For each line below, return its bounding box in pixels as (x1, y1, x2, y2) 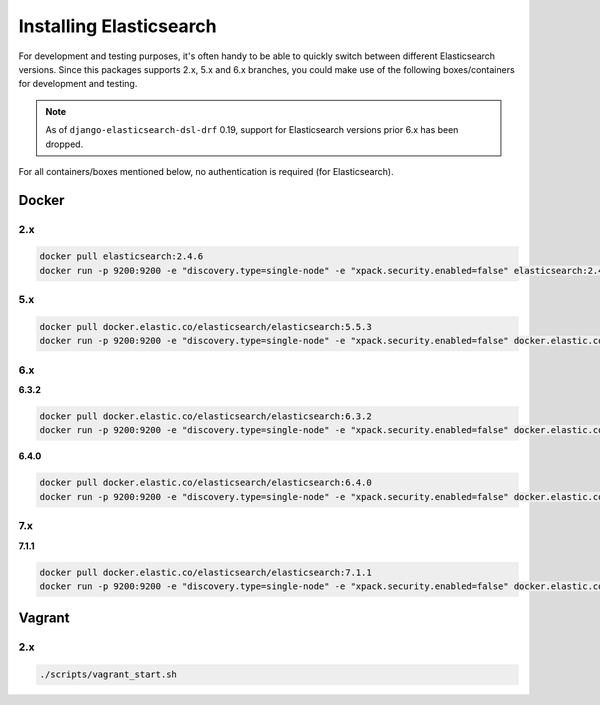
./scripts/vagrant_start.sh (39, 669, 177, 680)
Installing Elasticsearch (18, 15, 217, 37)
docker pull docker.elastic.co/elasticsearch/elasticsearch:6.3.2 (39, 411, 372, 422)
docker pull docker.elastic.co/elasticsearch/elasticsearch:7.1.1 (39, 566, 372, 578)
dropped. (45, 138, 84, 150)
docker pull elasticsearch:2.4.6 (39, 251, 204, 262)
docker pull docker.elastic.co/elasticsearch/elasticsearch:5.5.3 (39, 321, 372, 332)
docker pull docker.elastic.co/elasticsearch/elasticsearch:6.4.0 (39, 477, 372, 489)
